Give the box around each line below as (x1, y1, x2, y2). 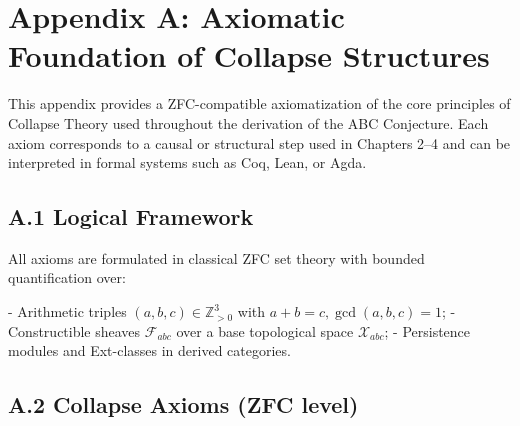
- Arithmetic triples (8, 301, 127, 322)
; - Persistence (384, 320, 471, 341)
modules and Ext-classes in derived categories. (8, 340, 291, 361)
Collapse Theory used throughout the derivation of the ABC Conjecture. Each (8, 112, 489, 133)
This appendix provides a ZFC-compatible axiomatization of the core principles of (8, 93, 511, 114)
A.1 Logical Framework (8, 201, 254, 232)
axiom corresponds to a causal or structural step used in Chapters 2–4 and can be (8, 132, 511, 153)
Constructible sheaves (8, 320, 141, 341)
